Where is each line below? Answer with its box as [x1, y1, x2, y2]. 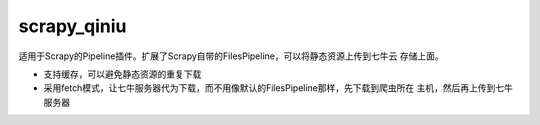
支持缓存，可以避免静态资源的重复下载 [43, 68, 202, 80]
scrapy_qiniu [18, 15, 127, 37]
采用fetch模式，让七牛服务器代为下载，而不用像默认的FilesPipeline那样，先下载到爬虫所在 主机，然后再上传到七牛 [43, 82, 514, 94]
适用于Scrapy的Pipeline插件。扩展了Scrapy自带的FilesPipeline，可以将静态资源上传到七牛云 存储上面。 [18, 50, 444, 62]
